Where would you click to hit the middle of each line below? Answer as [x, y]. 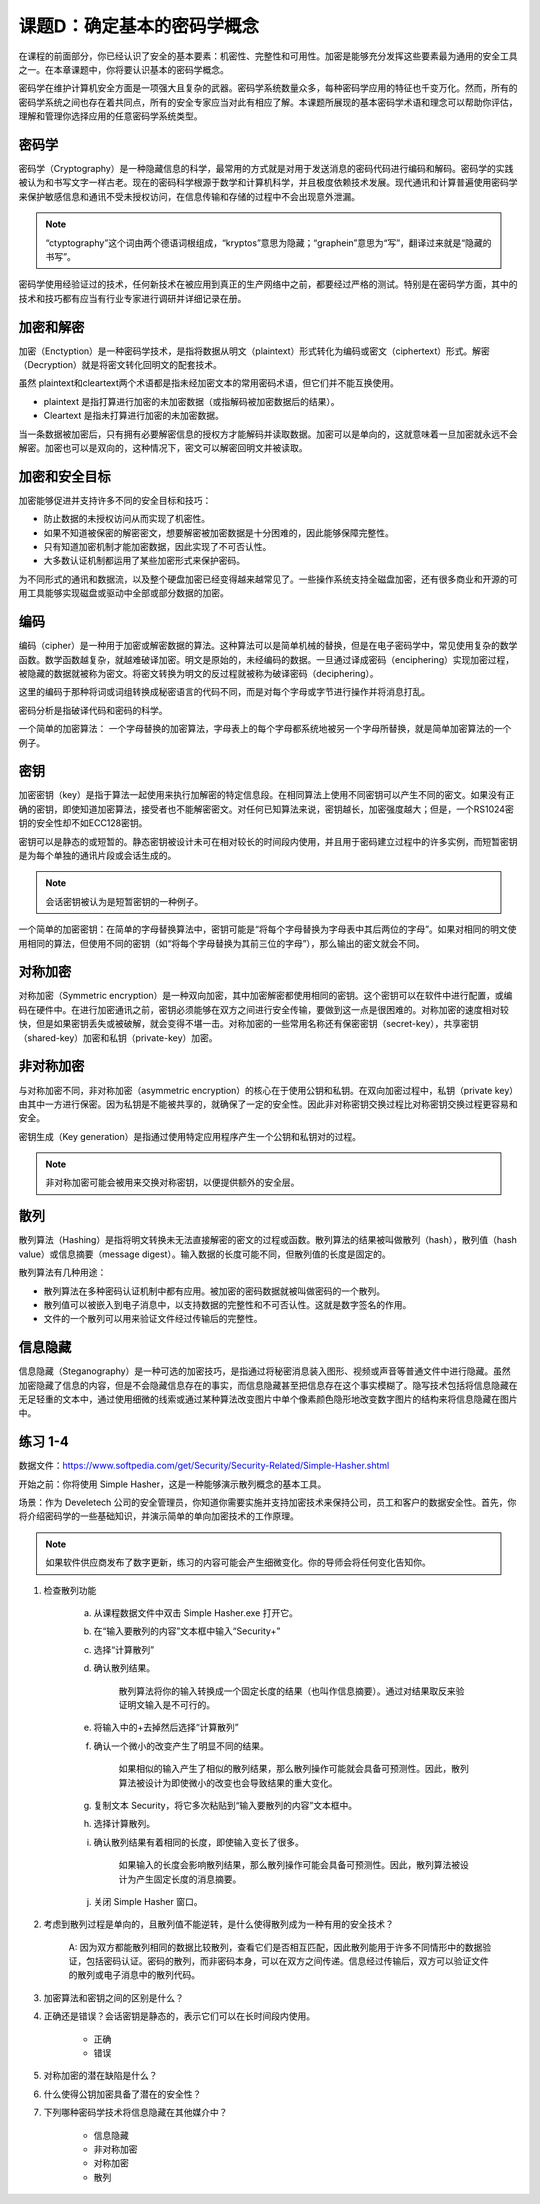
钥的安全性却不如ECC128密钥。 [83, 823]
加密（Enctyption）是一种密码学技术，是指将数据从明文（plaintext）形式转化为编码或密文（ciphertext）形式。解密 [254, 351]
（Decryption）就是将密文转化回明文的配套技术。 [120, 365]
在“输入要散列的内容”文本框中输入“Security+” [187, 1631]
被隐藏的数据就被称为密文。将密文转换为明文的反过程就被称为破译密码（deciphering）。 [198, 673]
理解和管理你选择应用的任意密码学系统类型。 [110, 116]
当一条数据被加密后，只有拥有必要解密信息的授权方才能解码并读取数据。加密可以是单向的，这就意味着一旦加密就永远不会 [268, 434]
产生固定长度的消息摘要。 [188, 1879]
